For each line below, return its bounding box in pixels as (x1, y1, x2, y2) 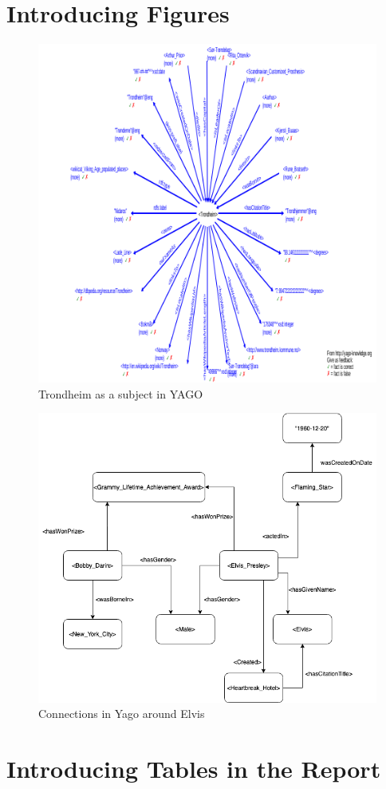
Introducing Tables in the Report (6, 751, 381, 784)
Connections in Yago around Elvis (38, 705, 205, 722)
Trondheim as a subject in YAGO (38, 385, 203, 402)
